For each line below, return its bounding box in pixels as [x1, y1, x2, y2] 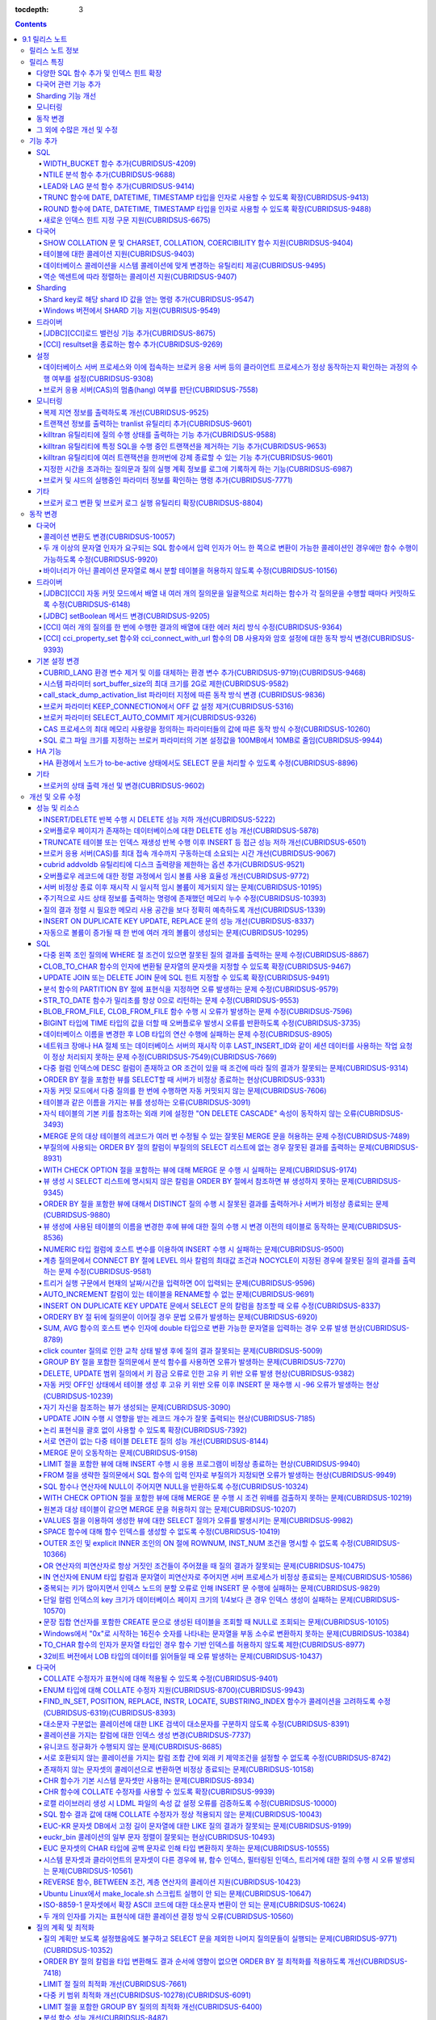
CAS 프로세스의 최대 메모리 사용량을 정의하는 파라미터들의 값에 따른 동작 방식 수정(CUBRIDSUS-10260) [43, 724, 371, 734]
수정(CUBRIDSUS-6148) [51, 600, 131, 609]
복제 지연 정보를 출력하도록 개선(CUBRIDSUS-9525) [43, 407, 209, 417]
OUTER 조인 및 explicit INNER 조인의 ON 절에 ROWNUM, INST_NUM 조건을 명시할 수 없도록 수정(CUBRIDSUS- [43, 1538, 400, 1547]
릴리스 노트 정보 [29, 45, 80, 56]
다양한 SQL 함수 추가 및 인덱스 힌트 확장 [36, 68, 162, 78]
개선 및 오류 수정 [29, 792, 81, 802]
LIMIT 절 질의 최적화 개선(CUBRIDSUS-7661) [43, 1979, 187, 1988]
